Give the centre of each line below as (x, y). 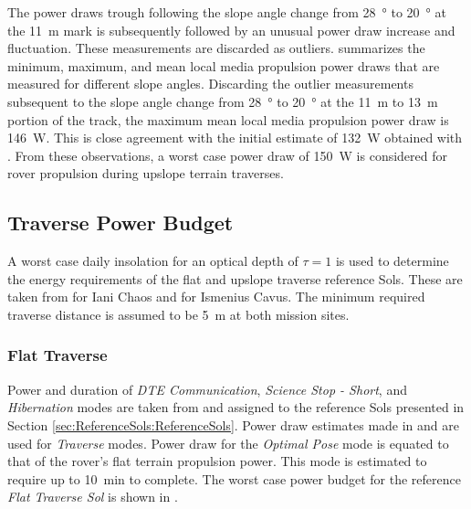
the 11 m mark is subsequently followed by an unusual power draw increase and (231, 30)
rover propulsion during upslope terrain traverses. (146, 173)
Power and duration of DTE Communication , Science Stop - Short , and (207, 389)
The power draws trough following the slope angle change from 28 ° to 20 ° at (227, 12)
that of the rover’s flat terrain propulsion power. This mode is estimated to (217, 461)
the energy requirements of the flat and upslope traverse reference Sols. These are (235, 278)
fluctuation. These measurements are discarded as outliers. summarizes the (216, 48)
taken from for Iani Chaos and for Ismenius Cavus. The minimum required (216, 297)
